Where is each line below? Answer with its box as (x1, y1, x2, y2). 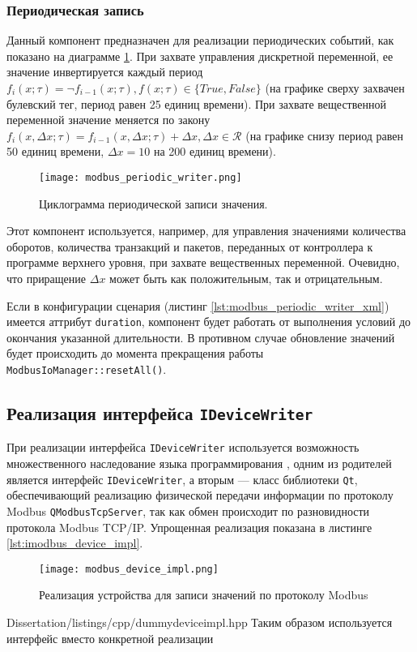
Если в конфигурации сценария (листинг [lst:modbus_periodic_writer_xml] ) (6, 297, 389, 314)
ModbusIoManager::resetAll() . (6, 361, 167, 378)
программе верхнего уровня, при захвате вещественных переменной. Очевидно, (6, 254, 400, 271)
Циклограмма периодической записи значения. (39, 195, 268, 212)
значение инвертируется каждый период (6, 63, 203, 80)
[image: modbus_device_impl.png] (39, 563, 219, 575)
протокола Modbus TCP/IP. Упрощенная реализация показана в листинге (6, 518, 372, 535)
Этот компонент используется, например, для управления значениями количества (6, 222, 406, 239)
